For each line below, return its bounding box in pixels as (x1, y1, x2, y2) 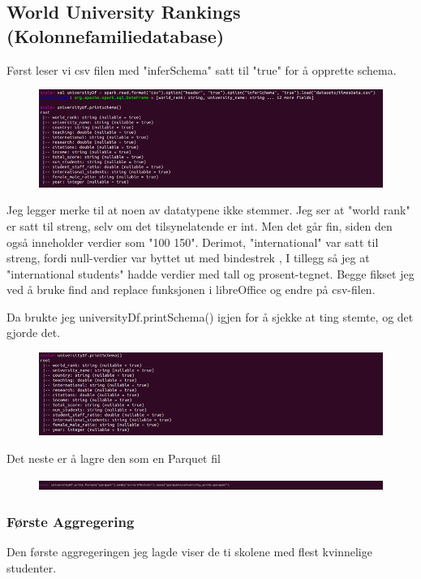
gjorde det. (6, 324, 61, 341)
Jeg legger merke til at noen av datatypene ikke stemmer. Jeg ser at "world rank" (6, 201, 410, 218)
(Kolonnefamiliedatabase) (6, 23, 225, 48)
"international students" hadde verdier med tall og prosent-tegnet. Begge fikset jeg (6, 265, 415, 282)
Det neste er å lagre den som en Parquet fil (6, 449, 221, 466)
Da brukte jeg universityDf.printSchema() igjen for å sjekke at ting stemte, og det (6, 308, 414, 325)
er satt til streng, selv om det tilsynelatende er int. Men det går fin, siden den (6, 217, 393, 234)
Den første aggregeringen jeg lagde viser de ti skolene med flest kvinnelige (6, 543, 372, 560)
